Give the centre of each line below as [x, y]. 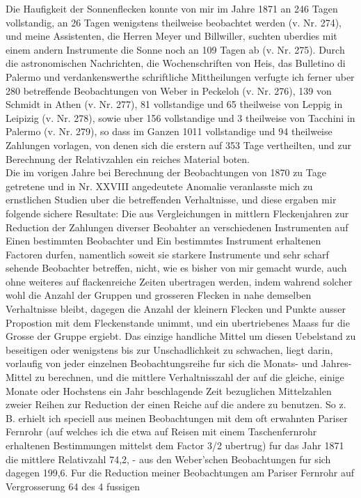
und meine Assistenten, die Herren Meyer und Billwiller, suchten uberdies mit [171, 36]
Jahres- [336, 363]
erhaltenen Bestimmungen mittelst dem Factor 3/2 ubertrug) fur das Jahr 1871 [175, 445]
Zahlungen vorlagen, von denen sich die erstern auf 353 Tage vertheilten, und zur [178, 145]
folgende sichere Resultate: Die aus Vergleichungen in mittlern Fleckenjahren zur [177, 213]
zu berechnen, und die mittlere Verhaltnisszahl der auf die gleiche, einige [190, 377]
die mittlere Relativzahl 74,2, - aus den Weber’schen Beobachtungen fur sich [168, 459]
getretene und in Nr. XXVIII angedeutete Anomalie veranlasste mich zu [159, 186]
